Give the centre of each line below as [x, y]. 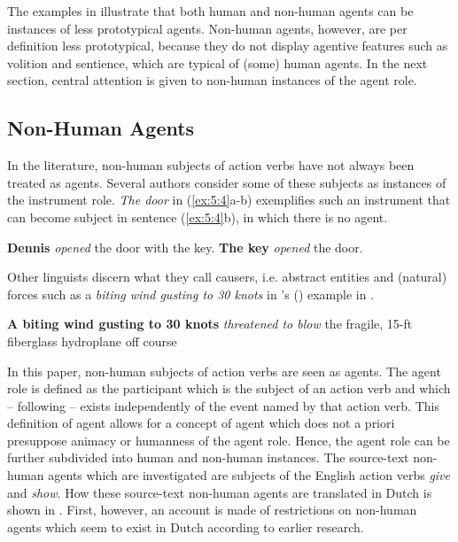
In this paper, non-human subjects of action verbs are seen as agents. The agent [224, 371]
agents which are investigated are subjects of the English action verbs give [249, 475]
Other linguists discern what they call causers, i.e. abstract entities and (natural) [227, 277]
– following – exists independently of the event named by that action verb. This [223, 405]
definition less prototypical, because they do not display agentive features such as [228, 46]
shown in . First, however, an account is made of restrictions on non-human [212, 510]
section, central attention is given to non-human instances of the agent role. [212, 80]
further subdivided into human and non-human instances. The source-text [208, 457]
